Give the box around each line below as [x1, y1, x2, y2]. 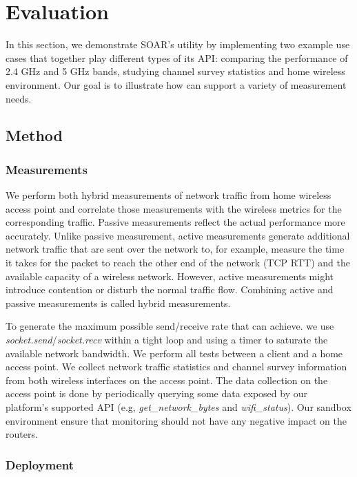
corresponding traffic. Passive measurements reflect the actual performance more [6, 215, 345, 229]
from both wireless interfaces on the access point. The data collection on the [6, 372, 328, 387]
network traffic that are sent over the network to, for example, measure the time [6, 242, 345, 256]
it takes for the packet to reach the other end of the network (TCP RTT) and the [6, 255, 350, 270]
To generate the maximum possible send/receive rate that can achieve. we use [6, 319, 334, 333]
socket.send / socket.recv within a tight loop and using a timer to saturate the [6, 332, 328, 347]
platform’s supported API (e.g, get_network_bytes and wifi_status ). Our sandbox [6, 400, 351, 414]
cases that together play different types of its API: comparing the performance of [6, 50, 348, 65]
